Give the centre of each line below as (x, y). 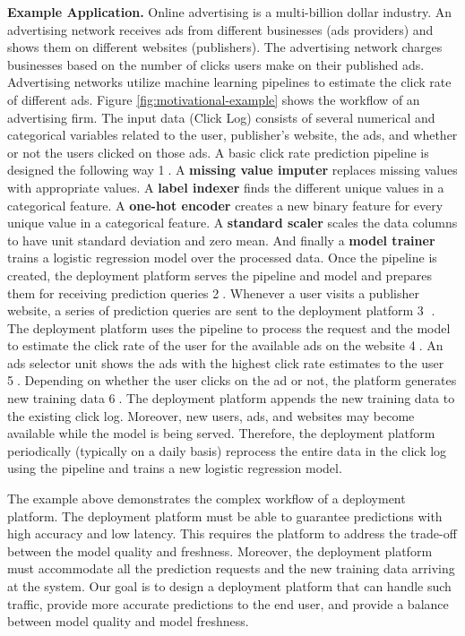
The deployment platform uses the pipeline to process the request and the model (229, 327)
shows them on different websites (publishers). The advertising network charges (225, 47)
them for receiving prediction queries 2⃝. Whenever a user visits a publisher (213, 292)
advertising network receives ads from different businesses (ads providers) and (220, 29)
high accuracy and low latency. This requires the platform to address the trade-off (232, 533)
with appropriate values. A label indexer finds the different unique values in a (226, 187)
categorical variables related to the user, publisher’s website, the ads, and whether (232, 135)
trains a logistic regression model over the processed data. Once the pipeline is (222, 258)
